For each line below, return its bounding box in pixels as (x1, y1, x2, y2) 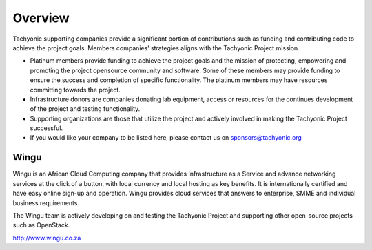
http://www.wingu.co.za (12, 233, 81, 242)
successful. (30, 124, 63, 132)
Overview (12, 10, 70, 25)
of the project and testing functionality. (30, 105, 141, 113)
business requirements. (12, 198, 79, 207)
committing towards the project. (30, 85, 121, 94)
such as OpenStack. (12, 221, 70, 229)
